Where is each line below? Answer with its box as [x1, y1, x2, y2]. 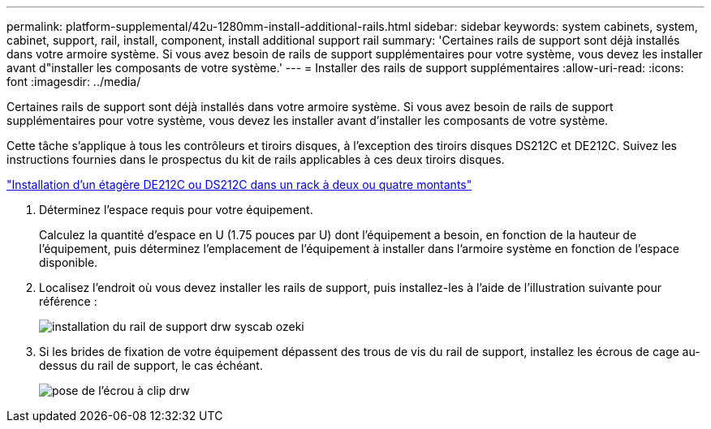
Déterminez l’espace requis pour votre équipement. [39, 203, 313, 217]
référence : [39, 294, 97, 308]
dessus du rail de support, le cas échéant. [39, 358, 263, 372]
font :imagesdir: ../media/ [6, 75, 141, 88]
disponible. [39, 255, 98, 269]
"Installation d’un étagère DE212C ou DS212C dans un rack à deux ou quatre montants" [6, 178, 472, 191]
